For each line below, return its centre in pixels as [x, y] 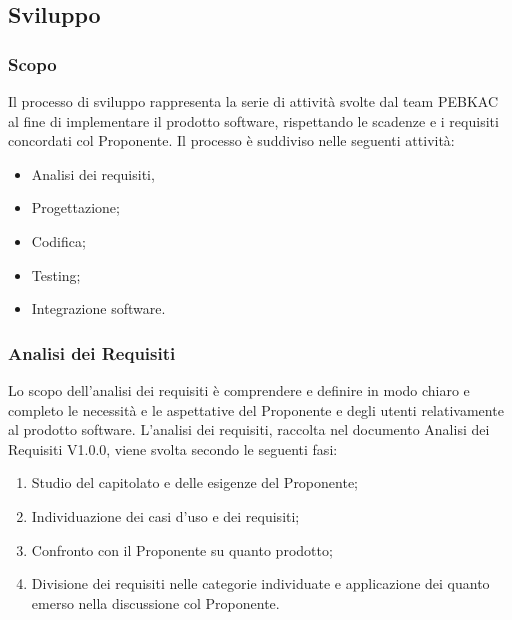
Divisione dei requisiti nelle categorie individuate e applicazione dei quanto [260, 583]
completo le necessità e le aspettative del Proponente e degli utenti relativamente [256, 409]
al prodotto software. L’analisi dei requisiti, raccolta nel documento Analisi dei [249, 429]
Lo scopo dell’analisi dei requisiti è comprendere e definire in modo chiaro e [239, 389]
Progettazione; [75, 207]
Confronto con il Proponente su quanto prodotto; [182, 549]
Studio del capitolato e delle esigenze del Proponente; [194, 482]
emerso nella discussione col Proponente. [155, 602]
